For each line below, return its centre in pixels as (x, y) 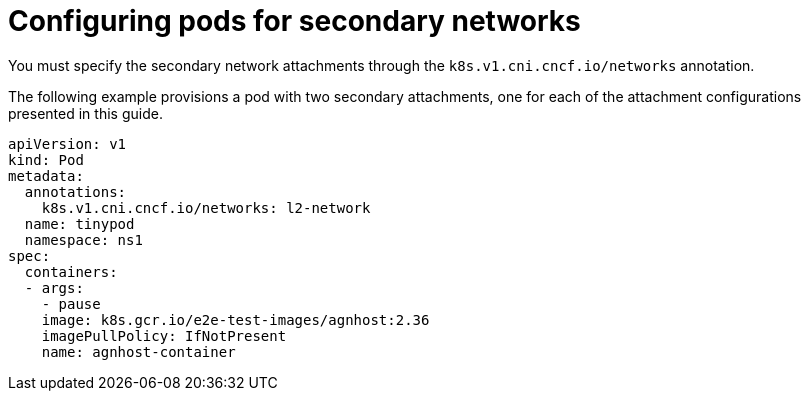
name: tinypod (79, 223)
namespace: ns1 (83, 239)
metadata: (46, 175)
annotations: (75, 191)
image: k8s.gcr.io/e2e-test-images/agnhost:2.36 (235, 319)
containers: (71, 271)
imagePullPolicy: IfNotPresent (164, 335)
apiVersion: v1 (67, 143)
